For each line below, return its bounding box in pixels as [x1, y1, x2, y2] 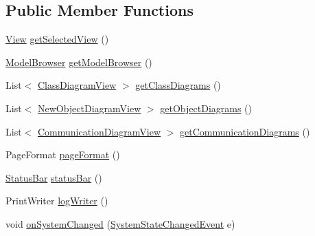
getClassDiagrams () [135, 78, 221, 92]
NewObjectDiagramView [37, 100, 141, 115]
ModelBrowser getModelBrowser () [5, 54, 152, 69]
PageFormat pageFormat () [5, 147, 120, 162]
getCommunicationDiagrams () [180, 124, 310, 138]
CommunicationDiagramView [37, 124, 161, 138]
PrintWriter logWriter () [5, 193, 108, 208]
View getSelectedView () [5, 32, 109, 46]
